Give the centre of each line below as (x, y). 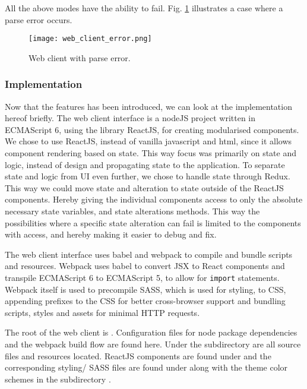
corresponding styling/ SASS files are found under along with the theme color (146, 367)
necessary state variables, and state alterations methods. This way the (132, 211)
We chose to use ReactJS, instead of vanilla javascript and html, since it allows (148, 141)
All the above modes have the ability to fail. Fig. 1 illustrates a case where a (144, 8)
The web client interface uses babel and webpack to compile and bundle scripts (149, 254)
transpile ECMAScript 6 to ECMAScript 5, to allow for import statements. (142, 277)
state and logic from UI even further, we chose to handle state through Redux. (148, 176)
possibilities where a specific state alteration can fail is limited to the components (153, 222)
